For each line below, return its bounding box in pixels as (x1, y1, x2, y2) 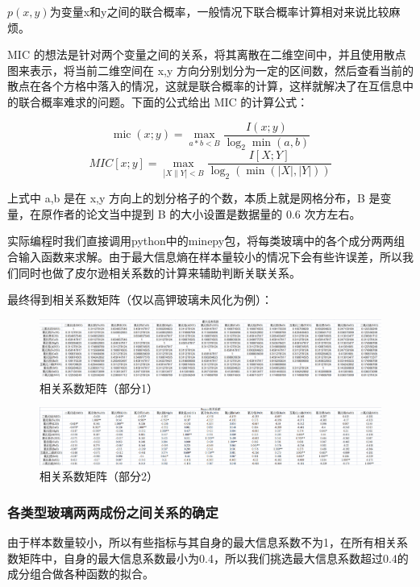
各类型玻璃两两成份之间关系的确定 (7, 502, 218, 522)
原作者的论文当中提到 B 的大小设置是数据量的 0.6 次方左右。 (40, 205, 361, 222)
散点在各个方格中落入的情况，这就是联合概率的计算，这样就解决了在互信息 (7, 77, 402, 94)
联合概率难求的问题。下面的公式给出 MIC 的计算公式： (18, 93, 309, 110)
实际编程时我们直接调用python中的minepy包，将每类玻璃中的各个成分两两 (7, 232, 394, 249)
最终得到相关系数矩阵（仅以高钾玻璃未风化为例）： (7, 291, 272, 308)
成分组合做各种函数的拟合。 (7, 565, 154, 582)
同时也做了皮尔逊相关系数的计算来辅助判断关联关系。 (18, 264, 301, 281)
